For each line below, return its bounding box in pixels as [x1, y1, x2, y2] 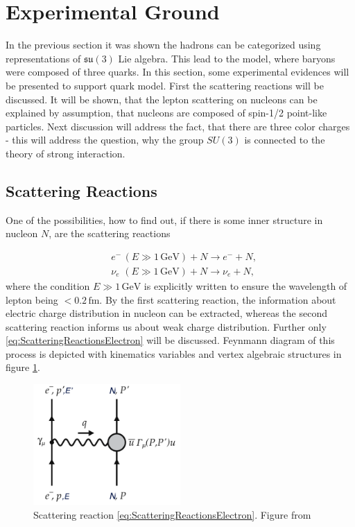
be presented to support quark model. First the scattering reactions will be [6, 78, 324, 92]
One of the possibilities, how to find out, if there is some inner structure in [6, 212, 323, 227]
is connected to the [244, 132, 325, 147]
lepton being [6, 292, 58, 306]
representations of [6, 51, 81, 65]
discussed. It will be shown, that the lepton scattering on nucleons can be [6, 92, 318, 106]
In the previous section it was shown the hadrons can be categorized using [6, 37, 321, 52]
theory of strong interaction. [6, 146, 125, 160]
